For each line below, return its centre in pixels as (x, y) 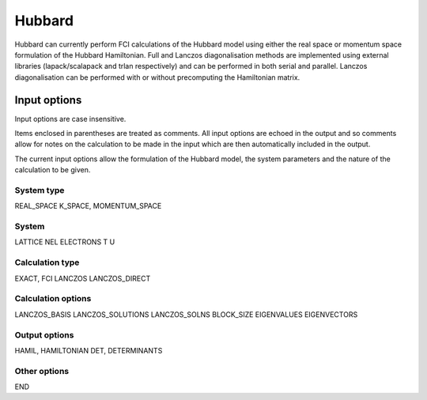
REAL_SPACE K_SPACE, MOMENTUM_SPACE (88, 206)
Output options (44, 334)
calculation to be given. (53, 170)
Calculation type (47, 262)
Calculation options (53, 299)
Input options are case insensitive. (70, 119)
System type (40, 190)
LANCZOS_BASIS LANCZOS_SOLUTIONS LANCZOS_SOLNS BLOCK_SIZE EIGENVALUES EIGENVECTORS (186, 314)
